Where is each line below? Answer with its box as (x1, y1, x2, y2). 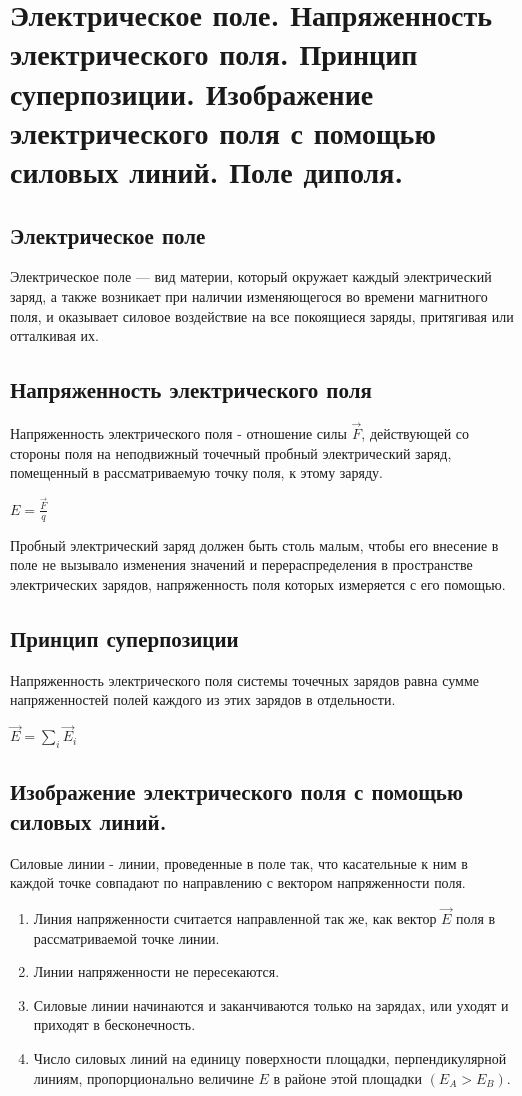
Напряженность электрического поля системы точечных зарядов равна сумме (10, 669, 480, 690)
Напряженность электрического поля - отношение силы (10, 423, 347, 444)
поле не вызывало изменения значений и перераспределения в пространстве (10, 554, 473, 575)
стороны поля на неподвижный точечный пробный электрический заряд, (10, 442, 452, 463)
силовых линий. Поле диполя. (10, 150, 404, 191)
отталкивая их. (10, 325, 99, 346)
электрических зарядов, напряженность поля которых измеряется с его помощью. (10, 574, 506, 594)
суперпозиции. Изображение (10, 72, 374, 113)
